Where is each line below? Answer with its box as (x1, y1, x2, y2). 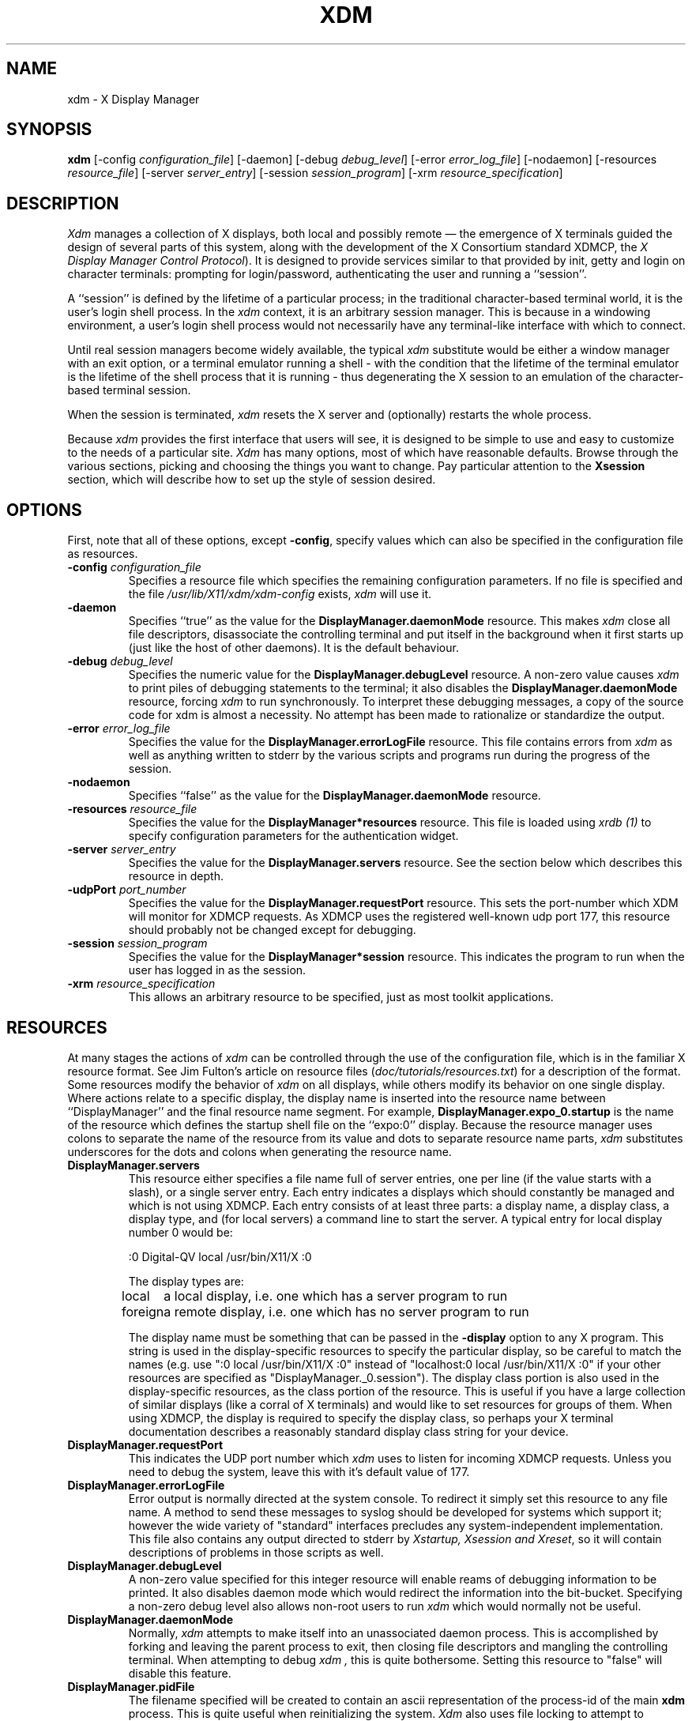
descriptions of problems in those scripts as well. (128, 1545, 384, 1559)
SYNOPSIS (6, 119, 92, 140)
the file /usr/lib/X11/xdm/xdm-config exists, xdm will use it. (128, 587, 431, 601)
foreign (122, 1303, 164, 1320)
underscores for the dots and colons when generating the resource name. (67, 1144, 452, 1158)
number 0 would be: (128, 1225, 233, 1239)
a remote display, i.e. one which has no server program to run (164, 1303, 529, 1320)
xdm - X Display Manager (67, 92, 200, 106)
